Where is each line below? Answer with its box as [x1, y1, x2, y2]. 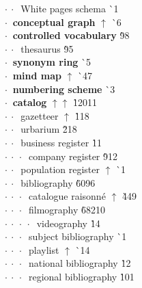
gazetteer [20, 108, 59, 122]
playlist [28, 242, 59, 257]
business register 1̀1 [20, 135, 102, 149]
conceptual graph [12, 14, 96, 29]
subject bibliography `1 [28, 229, 127, 244]
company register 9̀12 [28, 148, 118, 163]
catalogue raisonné [28, 189, 106, 203]
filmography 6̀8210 [28, 202, 106, 216]
